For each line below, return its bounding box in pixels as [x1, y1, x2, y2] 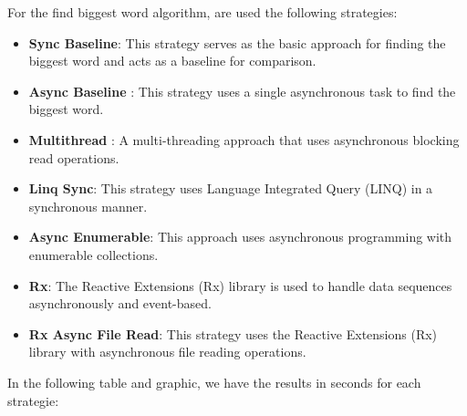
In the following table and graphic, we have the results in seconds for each [7, 372, 421, 391]
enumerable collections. [28, 244, 159, 264]
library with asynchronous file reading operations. [28, 342, 306, 361]
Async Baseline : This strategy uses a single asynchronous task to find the [28, 81, 456, 100]
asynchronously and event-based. [28, 294, 212, 313]
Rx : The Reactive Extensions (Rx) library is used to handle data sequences [28, 276, 452, 295]
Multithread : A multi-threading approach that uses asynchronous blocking [28, 130, 460, 149]
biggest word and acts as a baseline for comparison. [28, 51, 317, 70]
